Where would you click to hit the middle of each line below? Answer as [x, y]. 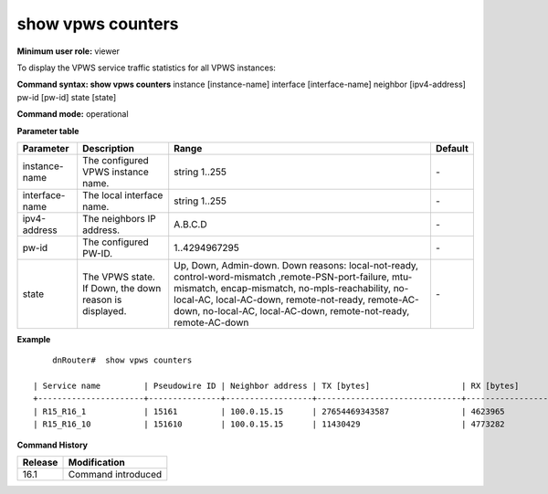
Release [40, 463]
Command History [53, 445]
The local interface [123, 194]
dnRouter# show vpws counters [122, 360]
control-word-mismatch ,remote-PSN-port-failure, [282, 277]
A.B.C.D [190, 224]
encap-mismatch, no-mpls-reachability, [306, 288]
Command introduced [115, 475]
